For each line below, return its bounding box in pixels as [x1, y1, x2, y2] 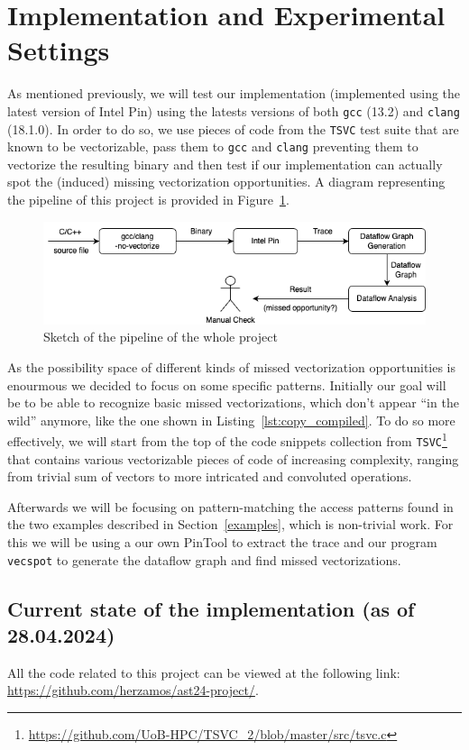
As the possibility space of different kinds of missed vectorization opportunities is [7, 357, 456, 376]
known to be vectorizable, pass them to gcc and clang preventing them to [7, 137, 418, 156]
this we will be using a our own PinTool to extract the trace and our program [7, 533, 437, 552]
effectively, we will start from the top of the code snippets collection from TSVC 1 [7, 429, 447, 451]
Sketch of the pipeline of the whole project [43, 327, 278, 346]
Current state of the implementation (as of [7, 594, 415, 622]
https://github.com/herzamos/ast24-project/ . [7, 681, 259, 700]
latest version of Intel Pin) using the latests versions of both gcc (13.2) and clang [7, 101, 460, 120]
